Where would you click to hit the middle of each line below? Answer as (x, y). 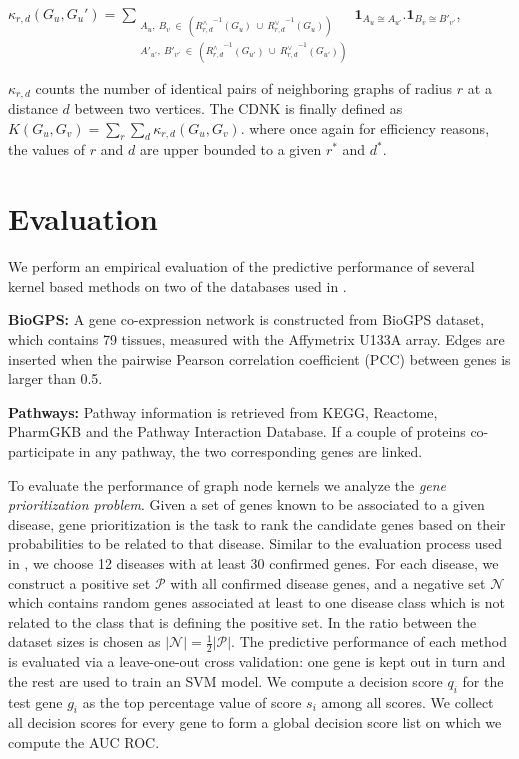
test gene (35, 701)
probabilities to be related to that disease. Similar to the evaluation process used (255, 543)
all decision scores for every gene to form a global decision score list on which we (255, 722)
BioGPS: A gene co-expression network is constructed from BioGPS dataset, (246, 319)
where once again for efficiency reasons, (369, 127)
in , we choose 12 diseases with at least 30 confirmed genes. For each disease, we (253, 562)
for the (483, 680)
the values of (47, 149)
